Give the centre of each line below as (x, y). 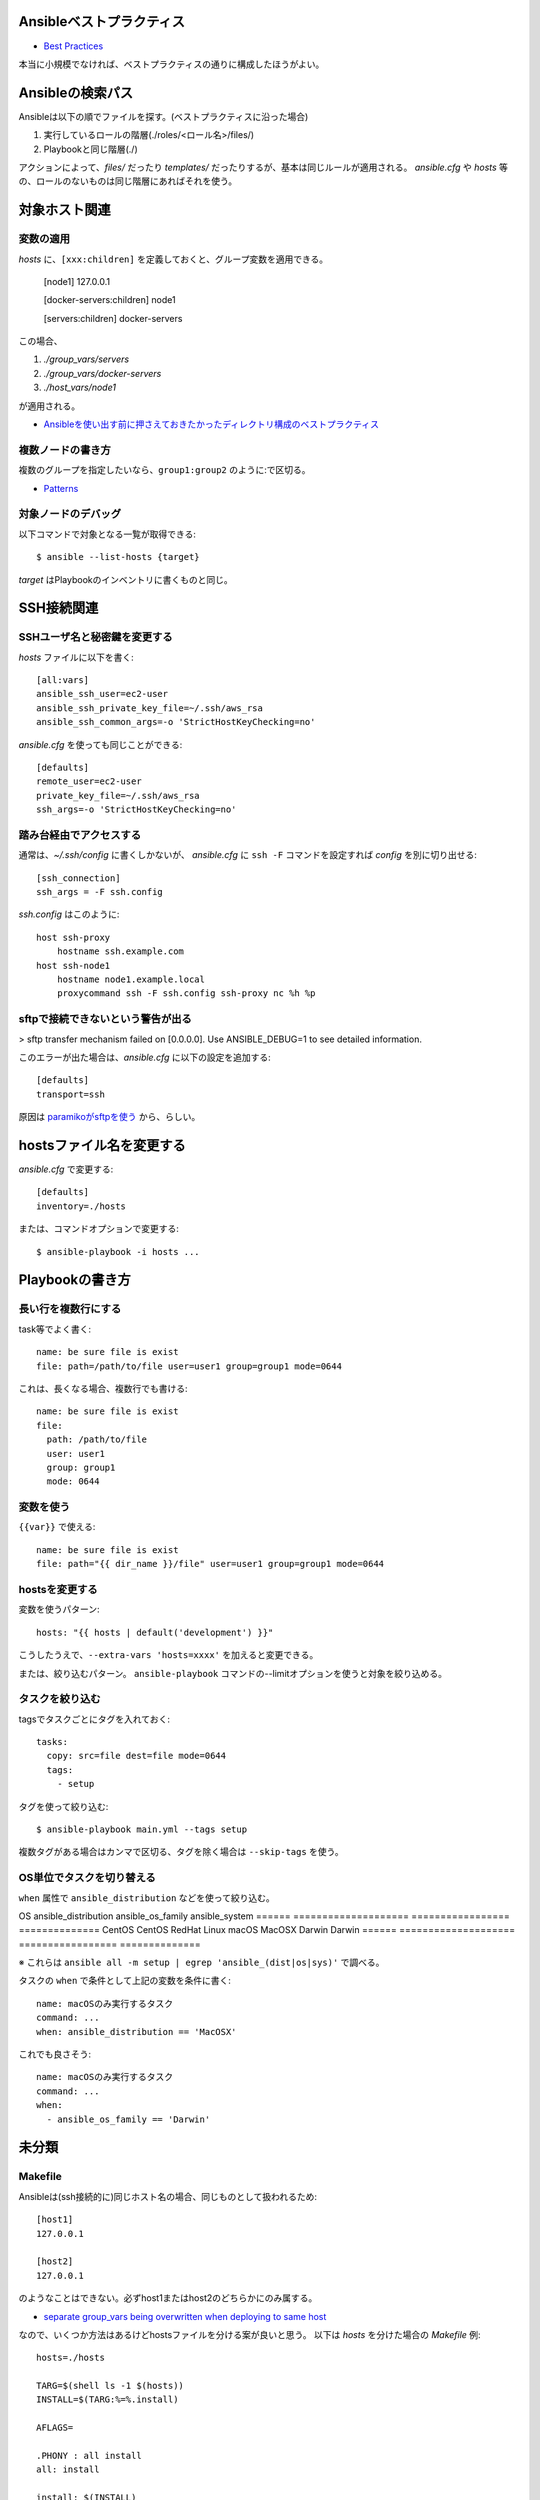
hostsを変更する (58, 1589)
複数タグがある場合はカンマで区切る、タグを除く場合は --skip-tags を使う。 (181, 1852)
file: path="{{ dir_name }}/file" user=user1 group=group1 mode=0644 (210, 1564)
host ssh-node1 (73, 965)
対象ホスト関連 (64, 210)
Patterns (61, 488)
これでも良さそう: (55, 2054)
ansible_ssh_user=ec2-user (102, 694)
